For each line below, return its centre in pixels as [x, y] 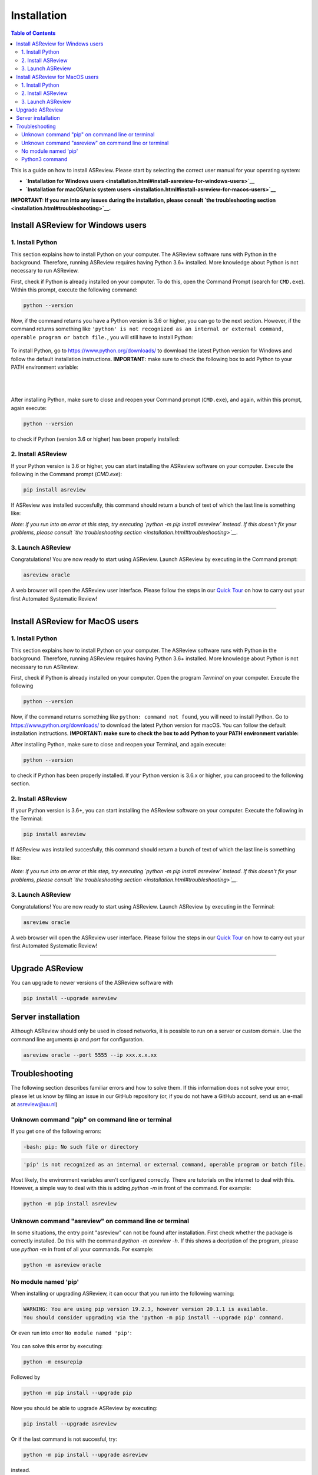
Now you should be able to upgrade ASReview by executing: [84, 1408]
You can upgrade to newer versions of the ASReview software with [92, 983]
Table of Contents [33, 33]
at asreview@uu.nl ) [34, 1104]
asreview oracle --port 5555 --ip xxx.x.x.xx [90, 1055]
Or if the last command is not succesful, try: [64, 1439]
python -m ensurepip [53, 1362]
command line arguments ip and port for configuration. [77, 1039]
